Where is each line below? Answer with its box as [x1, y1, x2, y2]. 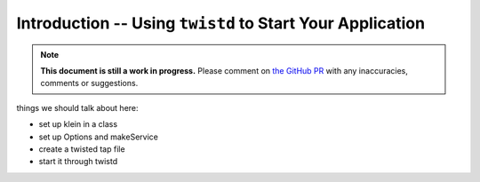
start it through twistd [38, 156, 118, 167]
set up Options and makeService [38, 131, 159, 142]
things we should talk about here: [16, 102, 139, 113]
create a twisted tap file [38, 143, 125, 154]
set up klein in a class [38, 119, 118, 130]
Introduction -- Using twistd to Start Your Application [16, 13, 426, 33]
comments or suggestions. [40, 78, 139, 89]
